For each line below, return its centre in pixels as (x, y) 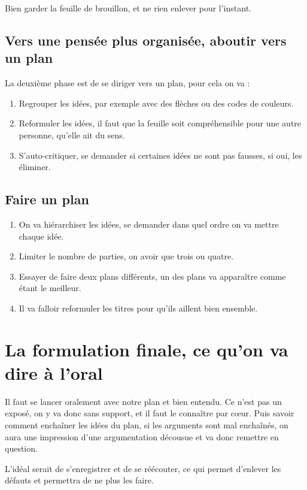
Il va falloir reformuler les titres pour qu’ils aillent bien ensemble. (138, 308)
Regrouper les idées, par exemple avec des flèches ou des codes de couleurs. (156, 103)
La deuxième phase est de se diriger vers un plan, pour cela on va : (127, 83)
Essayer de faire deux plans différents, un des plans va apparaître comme (152, 276)
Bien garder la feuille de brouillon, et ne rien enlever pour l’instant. (128, 8)
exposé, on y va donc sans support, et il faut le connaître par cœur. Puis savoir (150, 413)
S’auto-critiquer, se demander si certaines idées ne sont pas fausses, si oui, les (160, 155)
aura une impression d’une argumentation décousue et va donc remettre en (142, 436)
